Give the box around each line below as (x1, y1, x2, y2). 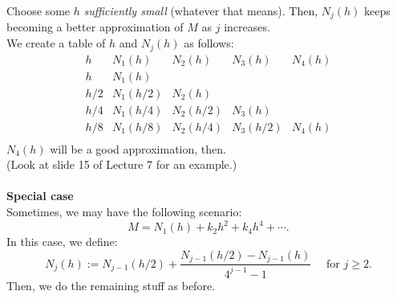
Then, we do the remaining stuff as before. (6, 276, 215, 293)
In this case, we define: (6, 233, 118, 250)
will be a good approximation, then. (50, 140, 226, 157)
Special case (6, 187, 74, 204)
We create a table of (6, 35, 106, 51)
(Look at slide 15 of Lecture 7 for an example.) (6, 156, 237, 173)
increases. (224, 18, 270, 35)
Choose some (6, 2, 71, 18)
